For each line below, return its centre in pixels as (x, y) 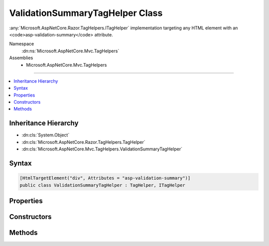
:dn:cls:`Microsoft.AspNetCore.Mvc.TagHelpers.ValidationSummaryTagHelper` (102, 149)
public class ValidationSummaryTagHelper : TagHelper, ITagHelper (102, 185)
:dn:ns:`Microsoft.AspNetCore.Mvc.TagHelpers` (70, 51)
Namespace (22, 44)
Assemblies (21, 58)
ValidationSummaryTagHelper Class (86, 13)
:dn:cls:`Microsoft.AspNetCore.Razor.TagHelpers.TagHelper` (83, 142)
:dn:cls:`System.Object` (46, 135)
